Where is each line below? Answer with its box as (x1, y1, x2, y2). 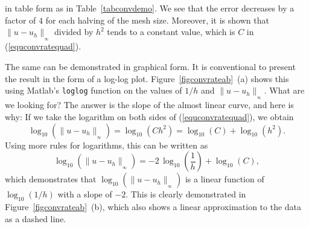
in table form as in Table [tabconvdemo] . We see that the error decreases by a (5, 2, 295, 14)
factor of (5, 13, 36, 26)
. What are (264, 84, 305, 97)
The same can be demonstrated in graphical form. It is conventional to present (5, 60, 296, 72)
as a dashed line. (5, 212, 66, 225)
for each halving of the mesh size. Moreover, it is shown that (45, 13, 269, 26)
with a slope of (57, 188, 112, 200)
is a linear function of (185, 173, 264, 185)
